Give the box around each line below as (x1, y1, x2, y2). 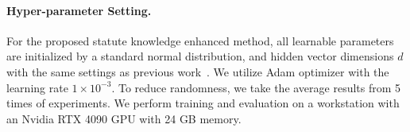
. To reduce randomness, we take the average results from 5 (111, 79, 401, 95)
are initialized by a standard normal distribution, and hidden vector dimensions (6, 48, 394, 64)
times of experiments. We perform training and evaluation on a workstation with (6, 95, 400, 111)
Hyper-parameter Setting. (6, 2, 152, 18)
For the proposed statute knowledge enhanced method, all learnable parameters (6, 32, 394, 49)
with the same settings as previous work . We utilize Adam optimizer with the (6, 63, 389, 80)
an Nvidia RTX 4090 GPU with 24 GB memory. (6, 110, 242, 126)
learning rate (6, 79, 68, 95)
